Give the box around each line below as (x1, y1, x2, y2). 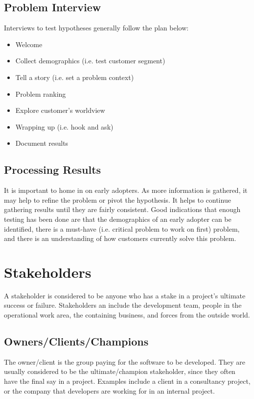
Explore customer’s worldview (15, 105, 105, 115)
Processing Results (4, 162, 101, 177)
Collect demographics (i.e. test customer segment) (15, 55, 165, 66)
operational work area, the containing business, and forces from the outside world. (4, 310, 250, 320)
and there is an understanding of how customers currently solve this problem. (4, 233, 236, 243)
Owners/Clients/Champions (4, 334, 149, 349)
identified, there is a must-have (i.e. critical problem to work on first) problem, (4, 223, 240, 234)
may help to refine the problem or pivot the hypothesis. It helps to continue (4, 194, 231, 205)
